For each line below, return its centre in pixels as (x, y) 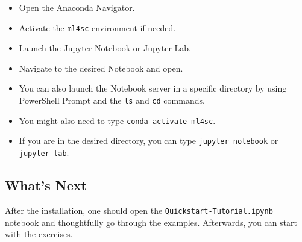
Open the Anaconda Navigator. (77, 7)
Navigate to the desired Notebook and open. (101, 68)
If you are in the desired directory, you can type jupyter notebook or (149, 141)
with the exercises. (39, 234)
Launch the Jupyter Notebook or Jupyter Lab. (105, 48)
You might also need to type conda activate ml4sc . (117, 120)
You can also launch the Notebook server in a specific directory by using (153, 88)
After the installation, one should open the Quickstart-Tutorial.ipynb (139, 210)
